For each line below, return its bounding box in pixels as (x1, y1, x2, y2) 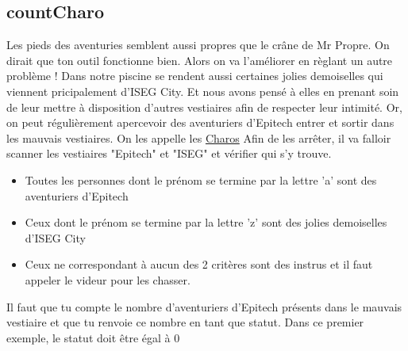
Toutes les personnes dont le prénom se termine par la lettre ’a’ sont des (25, 171, 377, 188)
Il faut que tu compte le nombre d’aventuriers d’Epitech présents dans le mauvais (6, 298, 402, 315)
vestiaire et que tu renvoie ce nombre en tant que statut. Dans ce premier (6, 314, 364, 330)
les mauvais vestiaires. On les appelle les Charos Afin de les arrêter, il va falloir (6, 129, 391, 146)
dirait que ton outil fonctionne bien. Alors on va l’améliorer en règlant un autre (6, 52, 393, 68)
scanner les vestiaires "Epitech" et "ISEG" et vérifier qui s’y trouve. (6, 145, 332, 162)
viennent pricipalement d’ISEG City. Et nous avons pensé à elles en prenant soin (6, 82, 399, 99)
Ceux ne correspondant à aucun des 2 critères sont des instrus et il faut (25, 256, 373, 273)
